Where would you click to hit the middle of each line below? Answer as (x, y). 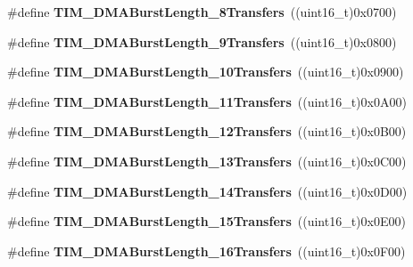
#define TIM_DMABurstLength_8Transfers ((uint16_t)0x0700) (202, 12)
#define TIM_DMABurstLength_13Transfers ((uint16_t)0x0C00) (207, 161)
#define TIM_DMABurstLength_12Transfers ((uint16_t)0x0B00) (207, 131)
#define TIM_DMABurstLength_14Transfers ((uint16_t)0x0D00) (207, 191)
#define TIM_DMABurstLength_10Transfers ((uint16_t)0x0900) (206, 72)
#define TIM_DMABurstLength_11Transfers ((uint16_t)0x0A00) (207, 101)
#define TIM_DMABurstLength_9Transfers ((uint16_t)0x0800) (202, 41)
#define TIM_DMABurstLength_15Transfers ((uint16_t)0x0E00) (206, 221)
